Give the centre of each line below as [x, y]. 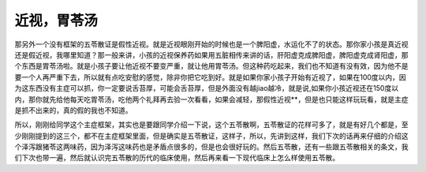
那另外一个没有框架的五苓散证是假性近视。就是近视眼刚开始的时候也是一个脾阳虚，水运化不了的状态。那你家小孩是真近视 [211, 44]
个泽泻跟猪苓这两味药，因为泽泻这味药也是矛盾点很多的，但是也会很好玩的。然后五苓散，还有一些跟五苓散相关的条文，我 [211, 147]
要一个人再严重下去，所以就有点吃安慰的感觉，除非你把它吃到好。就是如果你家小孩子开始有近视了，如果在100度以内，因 [210, 77]
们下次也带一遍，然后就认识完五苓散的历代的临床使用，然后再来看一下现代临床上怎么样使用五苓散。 [177, 158]
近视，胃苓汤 [56, 21]
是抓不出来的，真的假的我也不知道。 [73, 110]
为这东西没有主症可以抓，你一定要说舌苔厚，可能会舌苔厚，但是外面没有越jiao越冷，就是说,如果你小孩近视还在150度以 [206, 88]
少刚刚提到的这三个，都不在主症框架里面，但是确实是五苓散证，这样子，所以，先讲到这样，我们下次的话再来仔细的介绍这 [211, 136]
